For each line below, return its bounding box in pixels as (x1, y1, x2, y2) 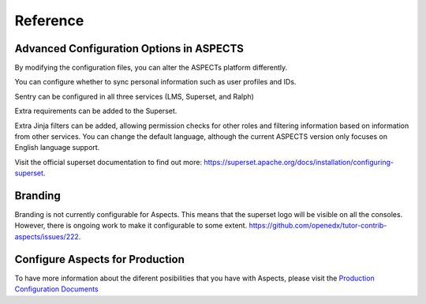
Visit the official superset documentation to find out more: (14, 157, 203, 167)
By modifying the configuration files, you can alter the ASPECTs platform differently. (14, 63, 288, 73)
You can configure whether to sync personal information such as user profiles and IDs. (14, 77, 297, 87)
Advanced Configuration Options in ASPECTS (14, 42, 245, 55)
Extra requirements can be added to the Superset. (14, 107, 177, 116)
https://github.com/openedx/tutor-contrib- (248, 221, 387, 231)
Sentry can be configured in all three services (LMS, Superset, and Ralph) (14, 92, 254, 101)
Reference (14, 12, 84, 29)
